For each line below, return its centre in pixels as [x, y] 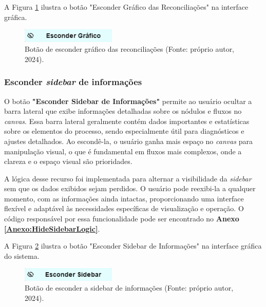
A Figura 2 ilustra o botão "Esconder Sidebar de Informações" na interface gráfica [133, 246]
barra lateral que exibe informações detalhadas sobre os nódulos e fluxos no [123, 111]
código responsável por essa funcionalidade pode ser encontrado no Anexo [122, 219]
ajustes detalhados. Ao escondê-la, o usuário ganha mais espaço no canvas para [129, 141]
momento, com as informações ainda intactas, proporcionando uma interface [124, 198]
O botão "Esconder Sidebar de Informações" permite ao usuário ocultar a [128, 101]
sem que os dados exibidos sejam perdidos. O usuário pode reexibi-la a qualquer [130, 188]
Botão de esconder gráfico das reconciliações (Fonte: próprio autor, [130, 49]
